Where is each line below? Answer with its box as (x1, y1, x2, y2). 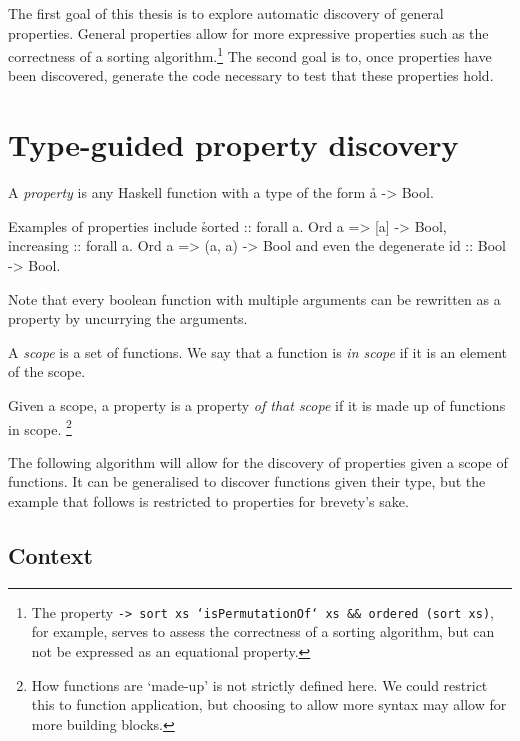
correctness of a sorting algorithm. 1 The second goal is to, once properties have (8, 43, 492, 66)
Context (8, 539, 93, 570)
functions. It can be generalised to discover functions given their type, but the (8, 471, 486, 492)
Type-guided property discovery (8, 124, 459, 165)
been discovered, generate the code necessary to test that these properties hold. (8, 65, 494, 86)
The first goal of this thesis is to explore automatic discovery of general (8, 3, 444, 23)
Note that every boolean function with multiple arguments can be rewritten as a (8, 288, 501, 309)
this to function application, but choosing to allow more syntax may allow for (31, 694, 507, 715)
